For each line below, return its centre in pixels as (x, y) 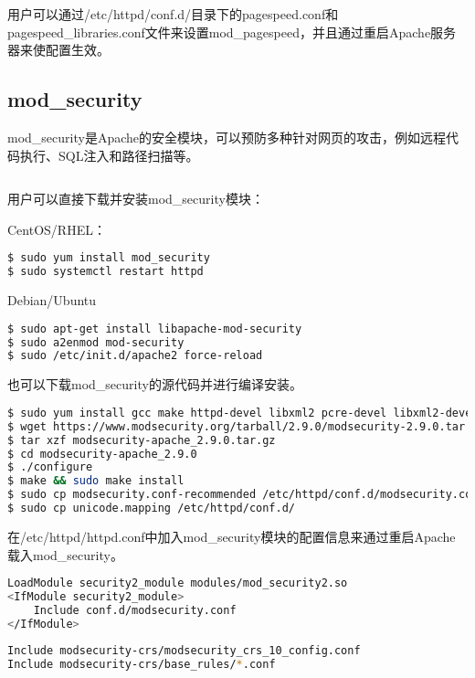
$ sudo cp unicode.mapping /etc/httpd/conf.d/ (151, 508)
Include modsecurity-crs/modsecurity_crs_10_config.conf (184, 651)
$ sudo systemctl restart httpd (106, 272)
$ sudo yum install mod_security (109, 258)
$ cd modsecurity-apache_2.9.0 (102, 454)
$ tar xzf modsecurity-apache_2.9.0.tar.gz (142, 440)
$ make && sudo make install (96, 481)
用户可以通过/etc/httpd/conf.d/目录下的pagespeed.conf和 (173, 14)
